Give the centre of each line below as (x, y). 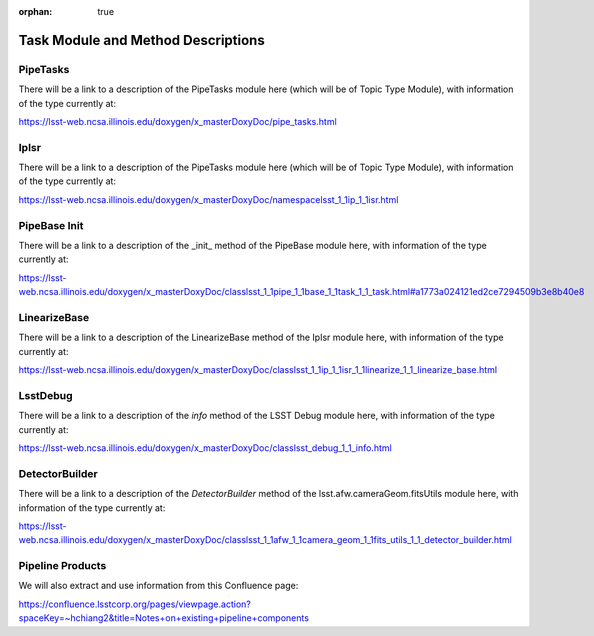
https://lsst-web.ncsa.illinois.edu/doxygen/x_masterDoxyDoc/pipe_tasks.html (177, 121)
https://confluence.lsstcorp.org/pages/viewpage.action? (135, 604)
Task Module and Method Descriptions (141, 40)
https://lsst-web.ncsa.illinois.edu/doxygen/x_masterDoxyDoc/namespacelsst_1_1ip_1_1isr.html (208, 199)
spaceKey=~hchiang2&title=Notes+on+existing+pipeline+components (164, 618)
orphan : (35, 11)
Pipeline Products (62, 566)
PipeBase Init (51, 225)
